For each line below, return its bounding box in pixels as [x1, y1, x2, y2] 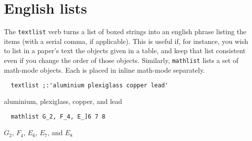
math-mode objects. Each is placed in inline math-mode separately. [4, 64, 205, 75]
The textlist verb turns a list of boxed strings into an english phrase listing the [4, 26, 247, 37]
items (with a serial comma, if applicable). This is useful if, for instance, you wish [4, 36, 248, 46]
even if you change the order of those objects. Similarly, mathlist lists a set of [4, 55, 239, 65]
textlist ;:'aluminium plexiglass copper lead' [11, 82, 168, 89]
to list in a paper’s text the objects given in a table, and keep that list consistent [4, 45, 246, 56]
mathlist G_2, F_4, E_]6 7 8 [11, 113, 105, 121]
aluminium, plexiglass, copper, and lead [4, 96, 123, 106]
